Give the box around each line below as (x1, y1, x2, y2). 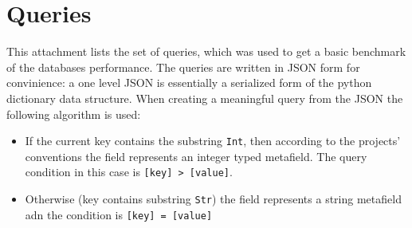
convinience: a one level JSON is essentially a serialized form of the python (6, 74, 372, 91)
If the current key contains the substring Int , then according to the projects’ (25, 132, 401, 149)
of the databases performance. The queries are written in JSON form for (6, 58, 360, 75)
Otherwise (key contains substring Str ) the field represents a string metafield (25, 191, 402, 206)
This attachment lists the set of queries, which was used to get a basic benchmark (6, 43, 406, 60)
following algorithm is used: (6, 105, 141, 122)
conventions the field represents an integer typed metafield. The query (25, 147, 367, 164)
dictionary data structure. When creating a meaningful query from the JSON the (6, 89, 403, 106)
